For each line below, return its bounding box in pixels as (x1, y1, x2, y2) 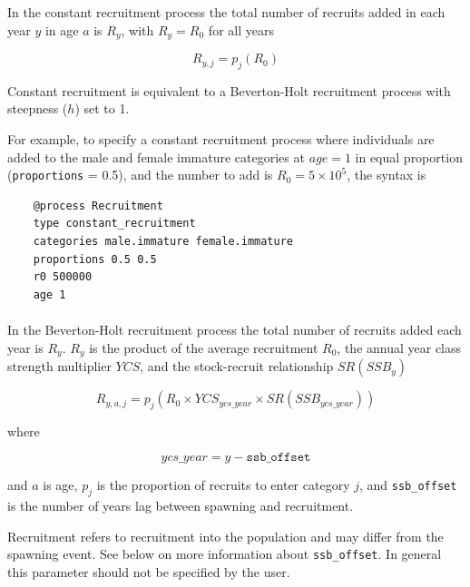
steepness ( (7, 99, 68, 118)
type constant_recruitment (33, 217, 196, 230)
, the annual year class (337, 338, 462, 357)
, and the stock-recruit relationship (140, 357, 334, 376)
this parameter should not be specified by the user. (7, 563, 290, 582)
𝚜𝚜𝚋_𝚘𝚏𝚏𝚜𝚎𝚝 (246, 451, 311, 465)
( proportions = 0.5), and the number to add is (7, 165, 273, 184)
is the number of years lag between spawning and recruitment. (7, 496, 354, 515)
